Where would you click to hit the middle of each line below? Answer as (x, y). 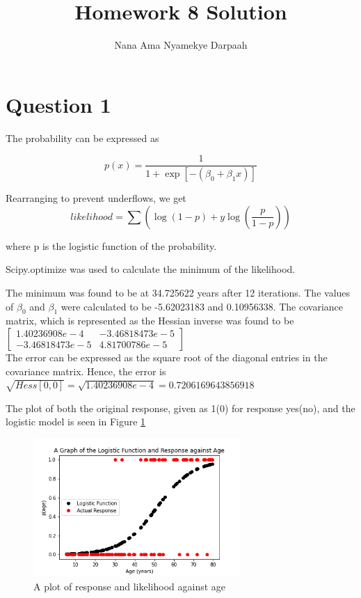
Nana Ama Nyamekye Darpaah (181, 45)
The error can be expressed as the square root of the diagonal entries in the (167, 357)
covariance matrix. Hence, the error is (86, 371)
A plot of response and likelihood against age (130, 586)
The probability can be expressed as (82, 137)
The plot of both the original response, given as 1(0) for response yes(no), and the (180, 408)
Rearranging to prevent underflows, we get (96, 198)
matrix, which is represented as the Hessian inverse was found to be (150, 321)
